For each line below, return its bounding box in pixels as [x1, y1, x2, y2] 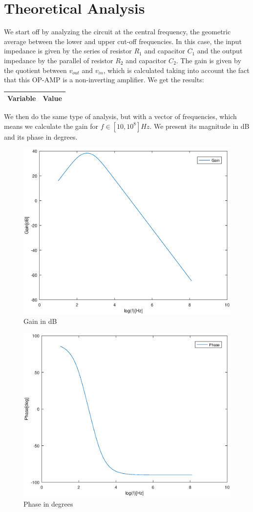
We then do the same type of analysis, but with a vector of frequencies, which [4, 111, 237, 122]
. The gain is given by [176, 55, 241, 65]
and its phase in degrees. [4, 131, 78, 142]
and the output [197, 46, 243, 56]
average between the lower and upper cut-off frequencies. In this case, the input [4, 36, 242, 46]
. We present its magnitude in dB [149, 121, 250, 131]
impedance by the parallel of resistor [4, 55, 113, 65]
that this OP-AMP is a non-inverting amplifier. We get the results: [4, 74, 204, 85]
